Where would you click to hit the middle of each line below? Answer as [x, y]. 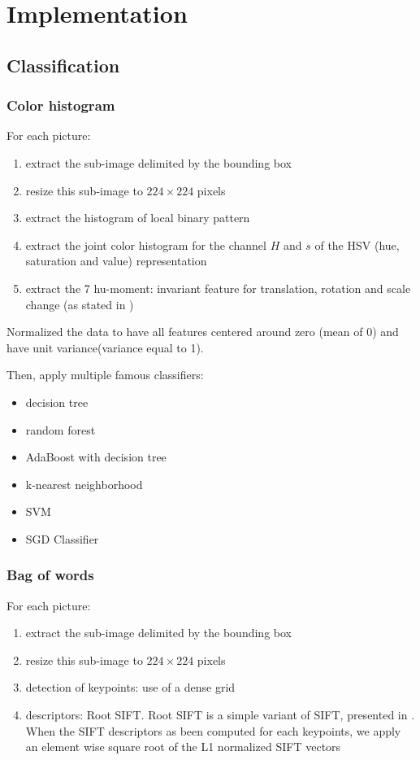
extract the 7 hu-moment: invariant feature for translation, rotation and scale [218, 288]
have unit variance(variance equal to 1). [105, 347]
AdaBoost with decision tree [96, 457]
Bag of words [50, 575]
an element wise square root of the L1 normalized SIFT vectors [183, 747]
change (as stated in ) [80, 304]
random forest [61, 429]
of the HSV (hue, [357, 245]
